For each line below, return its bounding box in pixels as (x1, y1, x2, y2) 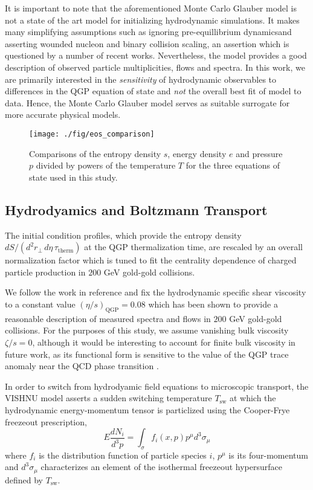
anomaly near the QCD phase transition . (5, 359, 159, 372)
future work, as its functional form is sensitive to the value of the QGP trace (5, 347, 289, 360)
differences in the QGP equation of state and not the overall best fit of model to (5, 85, 302, 97)
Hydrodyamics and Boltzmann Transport (5, 200, 268, 219)
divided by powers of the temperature (36, 159, 176, 172)
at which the (229, 392, 276, 404)
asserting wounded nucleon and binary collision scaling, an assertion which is (5, 37, 289, 50)
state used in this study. (29, 170, 118, 183)
